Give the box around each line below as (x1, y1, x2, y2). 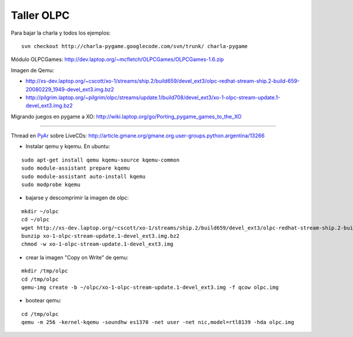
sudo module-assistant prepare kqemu (21, 165, 131, 171)
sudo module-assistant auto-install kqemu (21, 173, 146, 180)
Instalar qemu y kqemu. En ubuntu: (25, 143, 110, 150)
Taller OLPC (11, 9, 70, 22)
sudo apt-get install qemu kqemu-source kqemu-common (21, 156, 179, 163)
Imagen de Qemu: (11, 66, 54, 73)
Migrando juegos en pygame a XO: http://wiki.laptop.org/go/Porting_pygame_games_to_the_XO (11, 113, 242, 120)
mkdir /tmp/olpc (21, 268, 68, 274)
